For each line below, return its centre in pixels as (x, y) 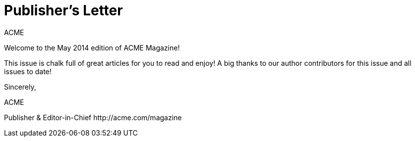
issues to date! (28, 71)
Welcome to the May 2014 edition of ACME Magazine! (92, 47)
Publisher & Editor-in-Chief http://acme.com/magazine (93, 117)
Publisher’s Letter (63, 10)
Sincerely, (20, 87)
